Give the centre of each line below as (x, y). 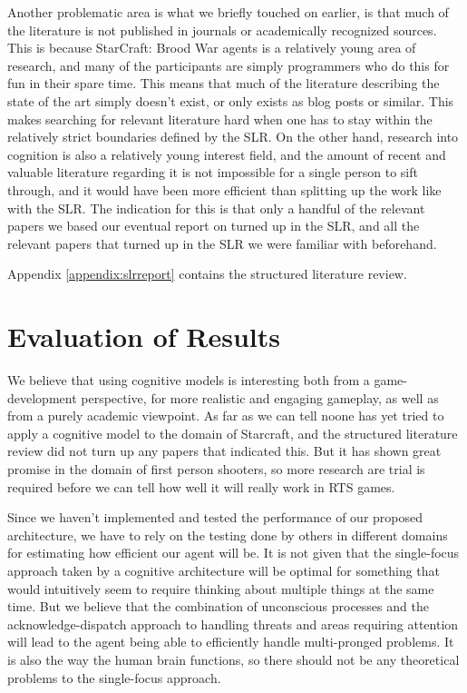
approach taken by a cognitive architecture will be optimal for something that (224, 570)
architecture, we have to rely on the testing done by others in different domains (228, 535)
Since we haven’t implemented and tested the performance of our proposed (215, 517)
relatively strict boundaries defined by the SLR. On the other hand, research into (233, 137)
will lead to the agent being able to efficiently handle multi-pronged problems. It (231, 642)
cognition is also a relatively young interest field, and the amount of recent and (227, 154)
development (42, 397)
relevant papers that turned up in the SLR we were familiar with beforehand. (222, 243)
